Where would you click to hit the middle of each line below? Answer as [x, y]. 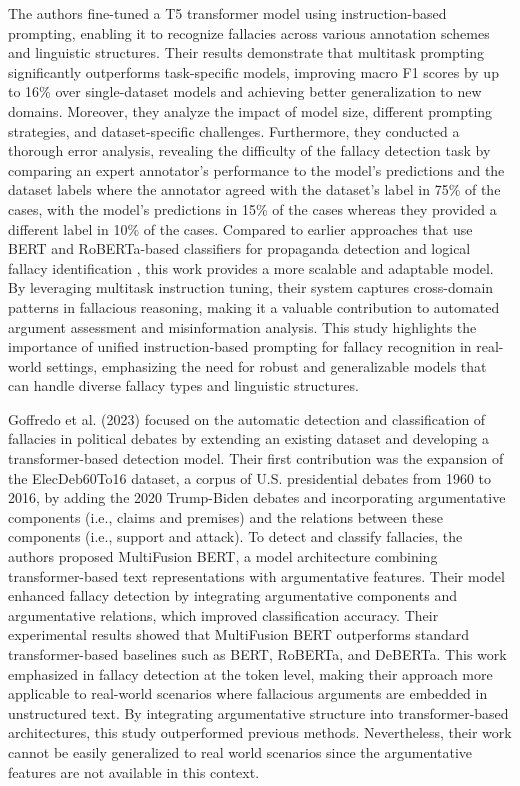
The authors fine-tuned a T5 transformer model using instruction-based [227, 13]
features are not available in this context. [134, 771]
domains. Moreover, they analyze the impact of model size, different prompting [250, 110]
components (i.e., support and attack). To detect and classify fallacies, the [235, 536]
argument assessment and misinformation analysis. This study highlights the [242, 326]
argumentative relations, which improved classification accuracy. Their [223, 614]
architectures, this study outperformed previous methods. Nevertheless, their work [260, 732]
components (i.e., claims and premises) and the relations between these [225, 516]
